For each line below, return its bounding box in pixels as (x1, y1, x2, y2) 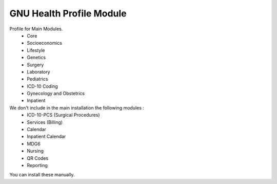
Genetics (27, 54, 46, 61)
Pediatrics (27, 76, 48, 82)
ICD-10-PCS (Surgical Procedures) (27, 112, 100, 118)
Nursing (27, 148, 44, 154)
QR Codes (27, 155, 49, 161)
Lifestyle (27, 47, 45, 53)
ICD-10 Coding (27, 83, 58, 89)
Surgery (27, 62, 44, 68)
